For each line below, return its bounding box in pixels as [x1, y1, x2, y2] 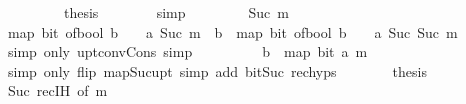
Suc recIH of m [7, 80, 108, 101]
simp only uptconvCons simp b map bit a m [7, 41, 368, 62]
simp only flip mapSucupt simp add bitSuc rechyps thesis [7, 60, 427, 81]
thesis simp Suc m [63, 2, 289, 22]
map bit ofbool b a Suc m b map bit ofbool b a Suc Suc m [7, 21, 458, 42]
